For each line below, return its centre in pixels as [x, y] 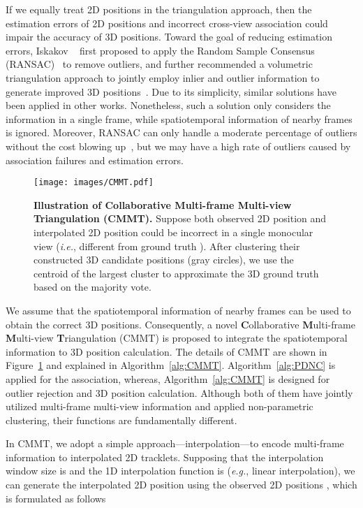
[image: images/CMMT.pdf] [94, 183]
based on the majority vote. [92, 287]
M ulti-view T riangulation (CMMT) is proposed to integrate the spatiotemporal [177, 338]
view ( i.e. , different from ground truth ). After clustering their [167, 246]
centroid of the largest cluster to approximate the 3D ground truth [176, 273]
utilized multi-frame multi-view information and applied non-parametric [160, 406]
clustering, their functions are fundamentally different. [121, 420]
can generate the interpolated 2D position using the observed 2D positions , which [181, 485]
